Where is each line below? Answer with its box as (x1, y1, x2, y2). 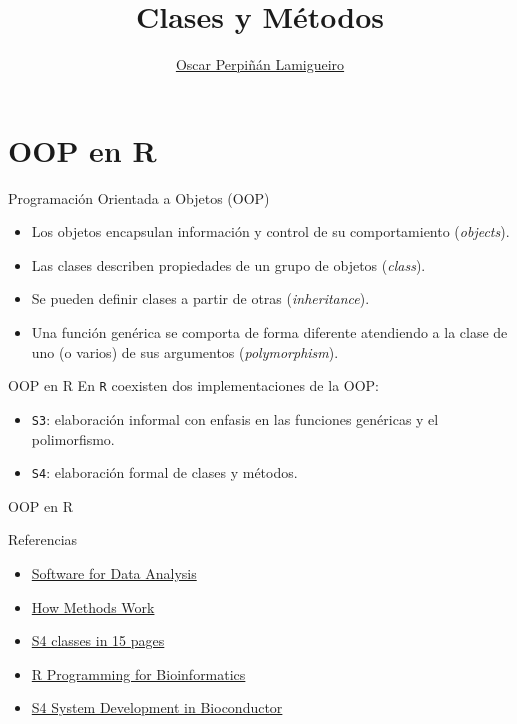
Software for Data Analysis (31, 562, 197, 583)
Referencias (8, 529, 78, 550)
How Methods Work (31, 596, 155, 617)
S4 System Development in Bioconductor (31, 697, 283, 718)
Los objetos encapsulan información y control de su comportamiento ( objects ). (31, 221, 510, 242)
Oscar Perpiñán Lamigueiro (175, 54, 345, 75)
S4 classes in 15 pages (31, 630, 165, 651)
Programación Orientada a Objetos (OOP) (8, 187, 270, 208)
